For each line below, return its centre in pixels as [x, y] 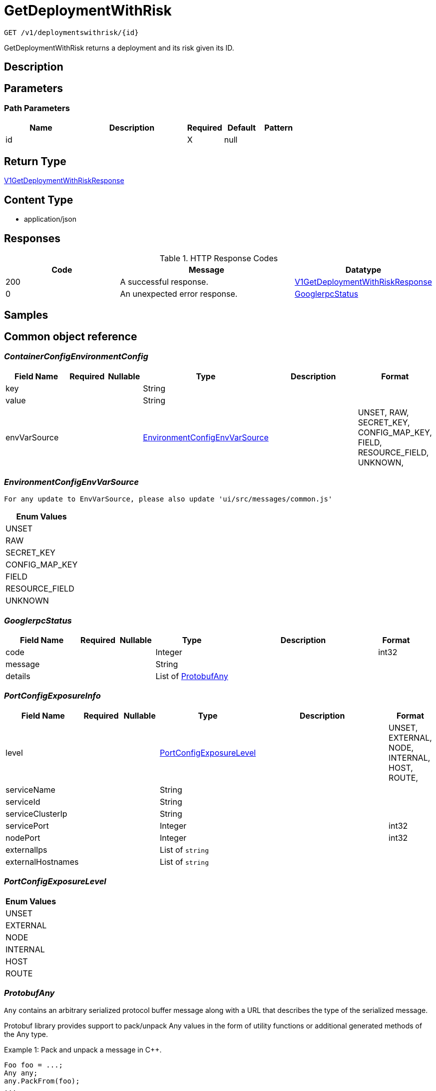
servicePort [27, 826]
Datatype [363, 269]
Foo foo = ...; [34, 1065]
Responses [32, 238]
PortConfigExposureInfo [52, 696]
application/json [50, 219]
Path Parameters [37, 108]
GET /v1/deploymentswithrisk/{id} [71, 32]
